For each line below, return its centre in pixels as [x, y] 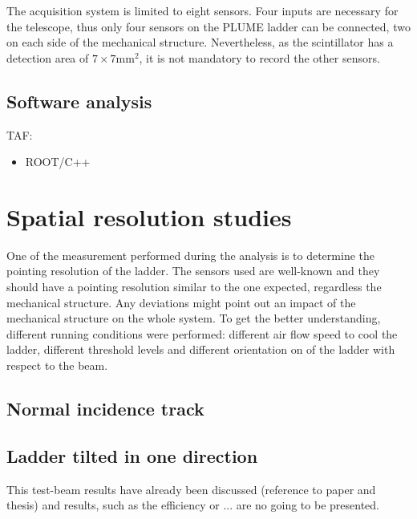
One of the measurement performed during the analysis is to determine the [190, 255]
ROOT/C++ [58, 162]
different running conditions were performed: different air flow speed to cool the [202, 333]
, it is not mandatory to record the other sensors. [259, 57]
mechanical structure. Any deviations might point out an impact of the [181, 302]
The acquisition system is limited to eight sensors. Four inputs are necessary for [202, 10]
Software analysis [79, 101]
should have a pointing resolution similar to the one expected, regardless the [194, 287]
